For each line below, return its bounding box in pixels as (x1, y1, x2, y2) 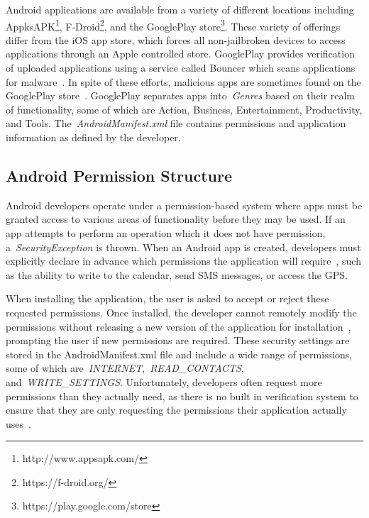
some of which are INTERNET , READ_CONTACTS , (6, 360, 244, 375)
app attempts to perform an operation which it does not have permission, (6, 225, 326, 240)
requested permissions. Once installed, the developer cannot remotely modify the (6, 304, 357, 319)
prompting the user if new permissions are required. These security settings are (6, 333, 350, 348)
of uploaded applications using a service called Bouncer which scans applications (6, 60, 356, 75)
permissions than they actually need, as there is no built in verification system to (6, 388, 358, 403)
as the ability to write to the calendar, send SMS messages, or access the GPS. (6, 267, 348, 282)
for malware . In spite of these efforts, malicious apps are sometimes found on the (6, 74, 361, 89)
